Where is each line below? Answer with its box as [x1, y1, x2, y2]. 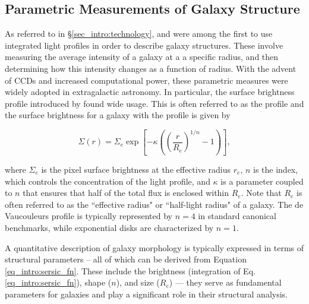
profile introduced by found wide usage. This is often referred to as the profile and [5, 97, 304, 109]
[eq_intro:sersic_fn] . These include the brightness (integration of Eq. [5, 264, 256, 277]
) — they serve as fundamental [169, 276, 282, 289]
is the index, [253, 163, 298, 176]
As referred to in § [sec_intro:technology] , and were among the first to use [5, 27, 273, 40]
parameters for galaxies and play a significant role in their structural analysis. [5, 287, 288, 300]
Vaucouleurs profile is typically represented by [5, 210, 172, 222]
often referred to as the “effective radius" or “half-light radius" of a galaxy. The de [5, 198, 304, 210]
